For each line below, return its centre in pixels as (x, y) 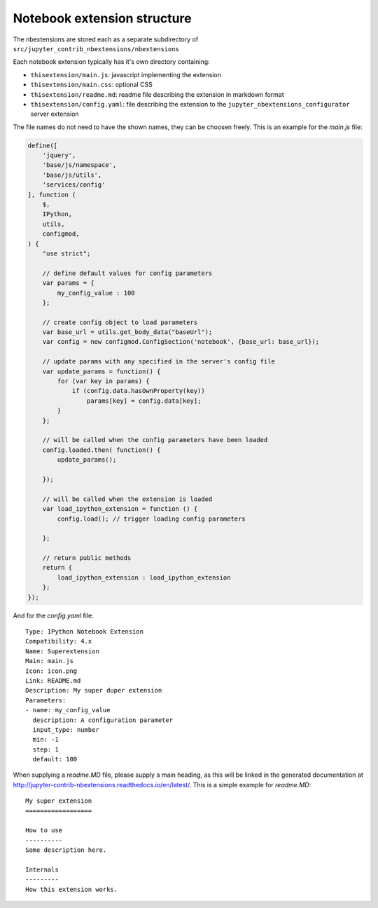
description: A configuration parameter (103, 720)
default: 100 (55, 759)
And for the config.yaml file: (53, 615)
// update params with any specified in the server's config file (159, 362)
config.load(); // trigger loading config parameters (151, 519)
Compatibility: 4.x (59, 641)
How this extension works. (72, 889)
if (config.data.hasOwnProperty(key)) (139, 391)
